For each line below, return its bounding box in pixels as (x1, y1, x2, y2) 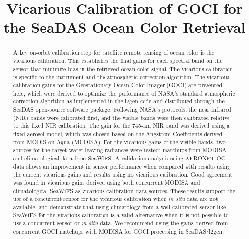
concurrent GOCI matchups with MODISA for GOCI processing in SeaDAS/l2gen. (13, 227, 224, 235)
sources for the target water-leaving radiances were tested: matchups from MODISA (13, 146, 227, 154)
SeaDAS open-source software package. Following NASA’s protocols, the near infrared (13, 105, 231, 113)
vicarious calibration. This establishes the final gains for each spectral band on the (13, 57, 223, 65)
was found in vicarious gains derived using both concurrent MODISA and (13, 178, 200, 186)
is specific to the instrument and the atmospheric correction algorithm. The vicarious (13, 73, 229, 81)
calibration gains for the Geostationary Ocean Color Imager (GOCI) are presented (13, 80, 223, 89)
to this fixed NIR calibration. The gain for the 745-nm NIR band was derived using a (13, 121, 230, 130)
